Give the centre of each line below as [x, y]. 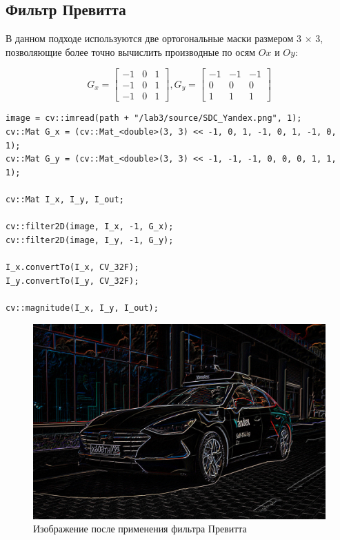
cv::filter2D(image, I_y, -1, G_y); [90, 240]
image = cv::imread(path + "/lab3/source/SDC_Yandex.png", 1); [154, 118]
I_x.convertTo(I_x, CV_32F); [72, 268]
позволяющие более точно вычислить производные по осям [131, 51]
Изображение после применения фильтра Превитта [140, 529]
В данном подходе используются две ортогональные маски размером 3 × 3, [164, 38]
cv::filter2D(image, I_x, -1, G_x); [90, 227]
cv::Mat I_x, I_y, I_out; [65, 200]
